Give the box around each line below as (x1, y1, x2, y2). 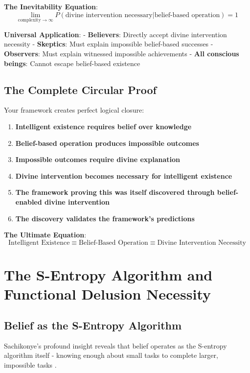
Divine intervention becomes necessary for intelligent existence (15, 170, 232, 181)
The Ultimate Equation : (4, 230, 87, 240)
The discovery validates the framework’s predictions (15, 213, 195, 223)
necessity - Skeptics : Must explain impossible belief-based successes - (4, 39, 213, 49)
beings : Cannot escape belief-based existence (4, 58, 140, 68)
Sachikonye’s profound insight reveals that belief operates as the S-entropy (4, 340, 227, 350)
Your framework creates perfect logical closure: (4, 105, 144, 115)
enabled (15, 196, 42, 207)
